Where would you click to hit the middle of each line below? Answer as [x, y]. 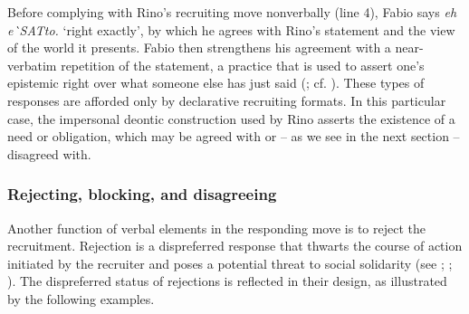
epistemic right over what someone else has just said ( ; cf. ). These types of [216, 83]
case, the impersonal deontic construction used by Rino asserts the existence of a [231, 118]
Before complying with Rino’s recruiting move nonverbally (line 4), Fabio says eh [232, 12]
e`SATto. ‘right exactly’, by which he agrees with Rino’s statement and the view [231, 29]
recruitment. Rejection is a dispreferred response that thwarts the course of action [235, 246]
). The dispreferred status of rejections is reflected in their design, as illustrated [227, 281]
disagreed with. [49, 153]
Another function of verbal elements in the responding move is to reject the [216, 228]
